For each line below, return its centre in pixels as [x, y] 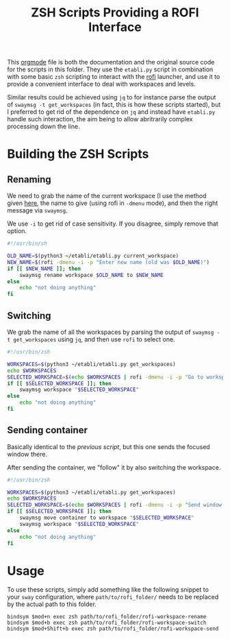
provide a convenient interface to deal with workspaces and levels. [102, 84]
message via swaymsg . [37, 210]
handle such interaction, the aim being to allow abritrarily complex [100, 119]
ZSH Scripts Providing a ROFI [115, 13]
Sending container [47, 430]
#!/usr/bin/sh [27, 244]
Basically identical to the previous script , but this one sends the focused [108, 446]
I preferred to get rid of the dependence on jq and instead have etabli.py [111, 112]
